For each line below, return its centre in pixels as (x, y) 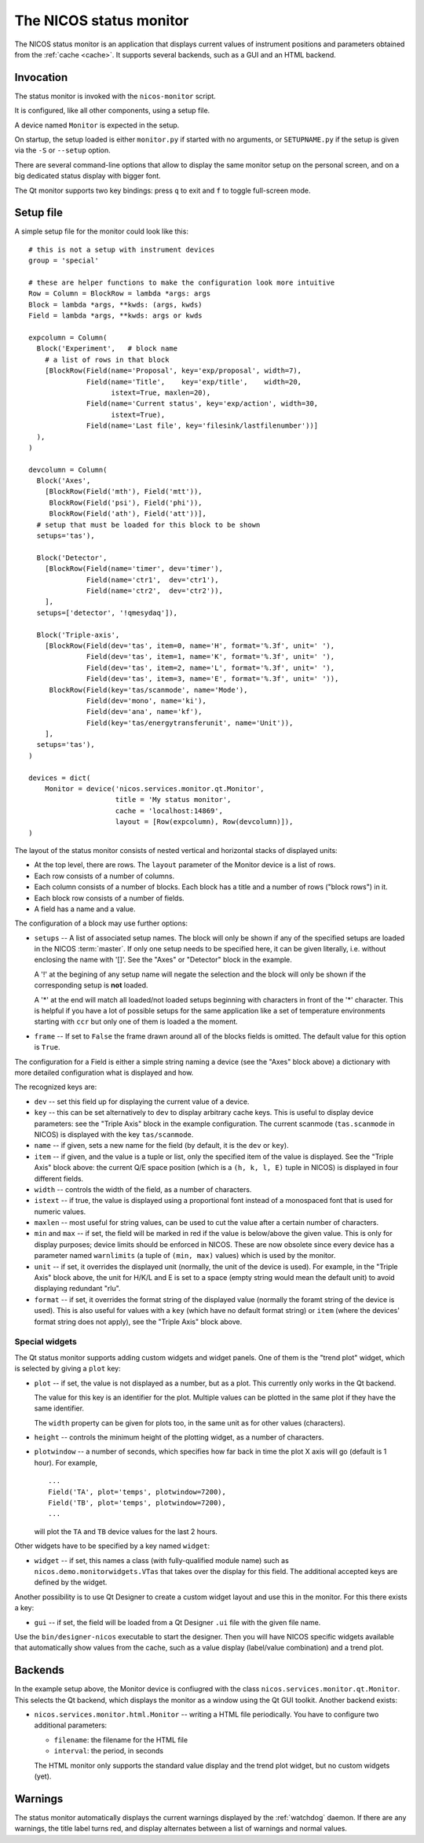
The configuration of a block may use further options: (101, 923)
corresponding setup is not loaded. (91, 985)
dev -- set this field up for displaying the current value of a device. (142, 1102)
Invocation (41, 77)
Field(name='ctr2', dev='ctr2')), (155, 590)
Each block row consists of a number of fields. (109, 898)
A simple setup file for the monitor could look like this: (101, 231)
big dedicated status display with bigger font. (88, 176)
